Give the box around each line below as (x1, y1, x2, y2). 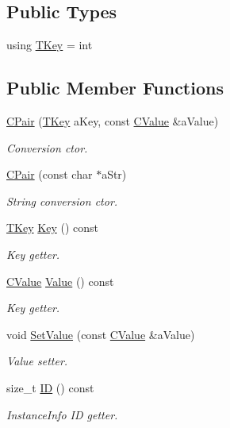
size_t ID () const (6, 379, 94, 395)
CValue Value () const (6, 272, 114, 289)
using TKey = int (6, 37, 93, 53)
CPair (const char (6, 166, 93, 183)
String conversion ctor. (6, 192, 118, 209)
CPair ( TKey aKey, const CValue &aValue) (6, 113, 219, 129)
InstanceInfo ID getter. (6, 406, 118, 422)
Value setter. (6, 353, 68, 369)
